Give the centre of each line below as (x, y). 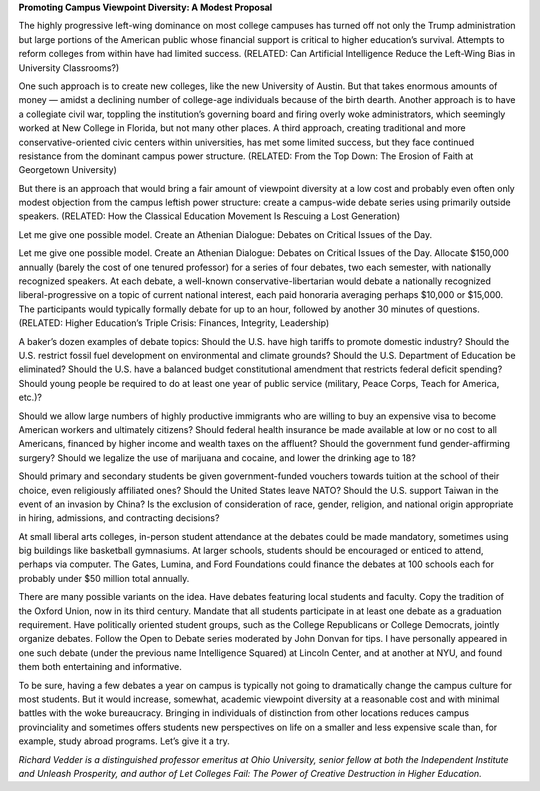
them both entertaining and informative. (100, 667)
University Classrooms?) (69, 67)
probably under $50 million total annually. (104, 578)
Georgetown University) (67, 170)
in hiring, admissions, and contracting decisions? (119, 518)
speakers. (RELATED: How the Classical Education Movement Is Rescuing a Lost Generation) (209, 216)
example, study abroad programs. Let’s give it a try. (124, 741)
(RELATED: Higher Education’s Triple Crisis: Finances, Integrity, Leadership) (174, 323)
